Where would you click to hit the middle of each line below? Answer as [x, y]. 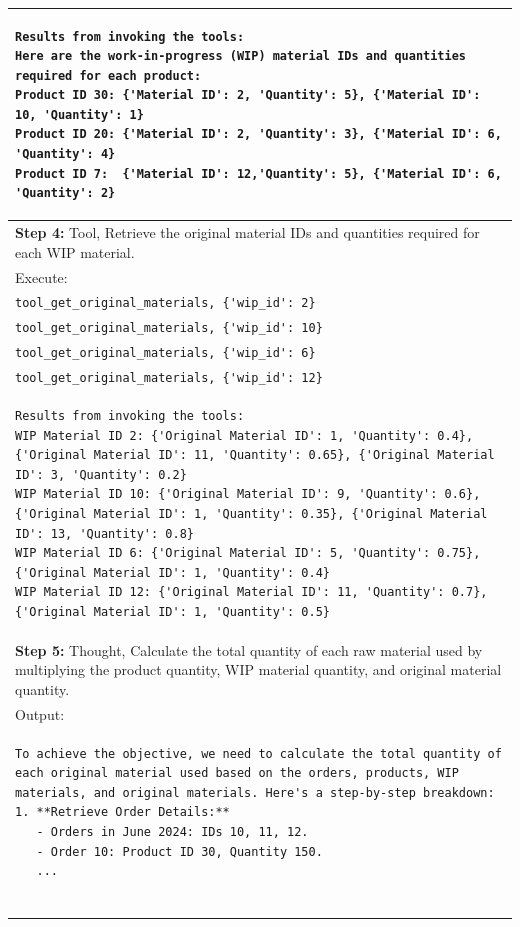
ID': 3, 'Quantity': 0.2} [101, 474]
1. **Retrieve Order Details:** [122, 812]
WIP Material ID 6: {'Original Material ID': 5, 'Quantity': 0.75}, [248, 553]
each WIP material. [75, 251]
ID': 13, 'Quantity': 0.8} [104, 533]
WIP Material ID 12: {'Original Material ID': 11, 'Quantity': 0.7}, [251, 592]
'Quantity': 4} [65, 154]
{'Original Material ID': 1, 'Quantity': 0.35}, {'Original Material [251, 513]
